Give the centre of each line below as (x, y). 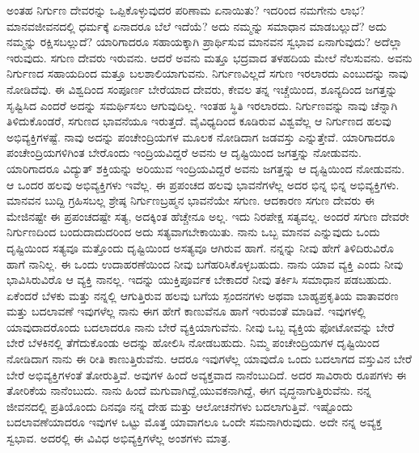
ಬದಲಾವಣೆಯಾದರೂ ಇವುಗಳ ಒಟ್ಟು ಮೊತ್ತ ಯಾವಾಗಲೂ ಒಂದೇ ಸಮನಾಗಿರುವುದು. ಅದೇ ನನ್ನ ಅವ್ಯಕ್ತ (195, 422)
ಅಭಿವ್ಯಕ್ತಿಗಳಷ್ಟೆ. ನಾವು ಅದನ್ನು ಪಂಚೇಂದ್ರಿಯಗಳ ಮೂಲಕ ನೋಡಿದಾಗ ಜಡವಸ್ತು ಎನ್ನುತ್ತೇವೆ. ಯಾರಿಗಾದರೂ (201, 136)
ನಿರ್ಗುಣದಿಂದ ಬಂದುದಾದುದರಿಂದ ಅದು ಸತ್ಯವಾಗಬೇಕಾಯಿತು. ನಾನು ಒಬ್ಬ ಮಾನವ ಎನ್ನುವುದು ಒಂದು (193, 232)
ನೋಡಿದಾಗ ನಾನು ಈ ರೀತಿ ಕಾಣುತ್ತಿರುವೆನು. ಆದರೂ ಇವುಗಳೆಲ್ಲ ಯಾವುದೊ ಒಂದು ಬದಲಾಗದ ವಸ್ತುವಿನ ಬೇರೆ (209, 359)
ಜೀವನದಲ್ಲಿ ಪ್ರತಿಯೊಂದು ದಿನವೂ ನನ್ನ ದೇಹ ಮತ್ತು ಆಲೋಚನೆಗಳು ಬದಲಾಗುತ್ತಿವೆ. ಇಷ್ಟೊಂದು (180, 406)
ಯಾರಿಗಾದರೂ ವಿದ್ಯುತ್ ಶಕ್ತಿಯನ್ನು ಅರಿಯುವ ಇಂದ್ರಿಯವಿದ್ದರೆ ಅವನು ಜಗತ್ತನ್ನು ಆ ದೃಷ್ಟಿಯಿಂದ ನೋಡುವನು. (206, 168)
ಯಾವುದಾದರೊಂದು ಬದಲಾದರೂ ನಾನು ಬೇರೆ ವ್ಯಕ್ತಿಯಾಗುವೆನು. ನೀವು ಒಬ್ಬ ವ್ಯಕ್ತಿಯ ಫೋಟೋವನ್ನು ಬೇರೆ (201, 326)
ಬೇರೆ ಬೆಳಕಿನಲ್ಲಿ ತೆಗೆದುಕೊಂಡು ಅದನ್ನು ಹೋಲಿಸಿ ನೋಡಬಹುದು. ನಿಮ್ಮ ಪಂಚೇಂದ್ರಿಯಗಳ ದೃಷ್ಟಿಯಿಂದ (193, 343)
